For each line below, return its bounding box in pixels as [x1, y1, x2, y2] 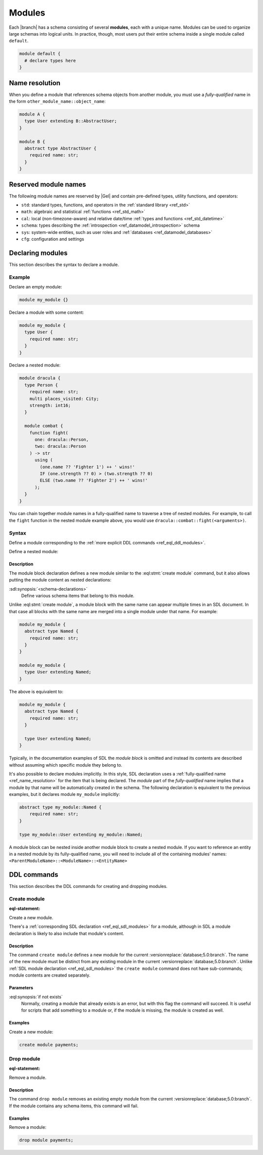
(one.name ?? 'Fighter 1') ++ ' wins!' [39, 464, 135, 470]
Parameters [9, 985, 34, 991]
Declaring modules [9, 249, 68, 257]
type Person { [24, 382, 58, 387]
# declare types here [24, 58, 76, 63]
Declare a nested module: [9, 362, 61, 368]
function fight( [29, 430, 68, 436]
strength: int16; [29, 403, 71, 408]
